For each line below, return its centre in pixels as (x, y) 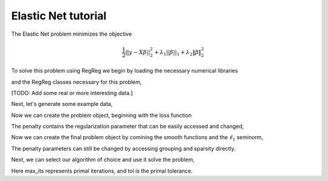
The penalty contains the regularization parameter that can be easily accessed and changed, (128, 127)
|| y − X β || (138, 52)
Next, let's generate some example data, (62, 104)
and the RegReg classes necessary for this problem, (77, 82)
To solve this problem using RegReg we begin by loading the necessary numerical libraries (125, 71)
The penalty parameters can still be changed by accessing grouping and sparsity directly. (124, 148)
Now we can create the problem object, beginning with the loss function (101, 115)
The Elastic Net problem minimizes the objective (72, 34)
